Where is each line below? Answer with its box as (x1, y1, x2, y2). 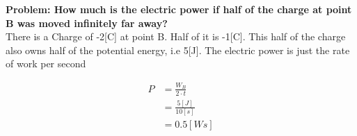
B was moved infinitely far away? (6, 15, 168, 30)
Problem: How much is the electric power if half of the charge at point (6, 2, 352, 16)
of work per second (6, 56, 86, 71)
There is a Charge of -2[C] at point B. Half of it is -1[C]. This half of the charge (6, 29, 346, 44)
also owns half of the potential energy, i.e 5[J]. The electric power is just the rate (6, 42, 350, 57)
